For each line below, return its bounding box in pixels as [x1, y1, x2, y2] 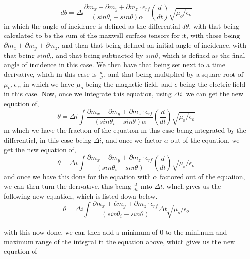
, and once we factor [101, 135, 162, 145]
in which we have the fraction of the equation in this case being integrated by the [4, 125, 246, 135]
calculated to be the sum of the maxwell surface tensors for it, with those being [4, 30, 240, 40]
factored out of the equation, [159, 171, 245, 182]
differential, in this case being [4, 135, 92, 145]
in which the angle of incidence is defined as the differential [4, 20, 180, 31]
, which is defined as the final [158, 50, 245, 60]
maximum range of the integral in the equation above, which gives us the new [4, 236, 235, 246]
